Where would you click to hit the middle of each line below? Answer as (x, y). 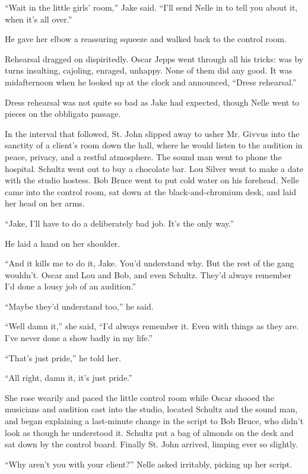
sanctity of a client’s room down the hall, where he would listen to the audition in (154, 145)
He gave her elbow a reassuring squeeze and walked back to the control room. (146, 39)
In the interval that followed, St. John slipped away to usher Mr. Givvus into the (152, 133)
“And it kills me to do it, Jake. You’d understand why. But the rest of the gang (150, 263)
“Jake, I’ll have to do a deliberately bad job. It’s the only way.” (120, 223)
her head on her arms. (45, 203)
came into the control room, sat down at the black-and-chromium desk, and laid (151, 191)
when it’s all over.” (39, 19)
